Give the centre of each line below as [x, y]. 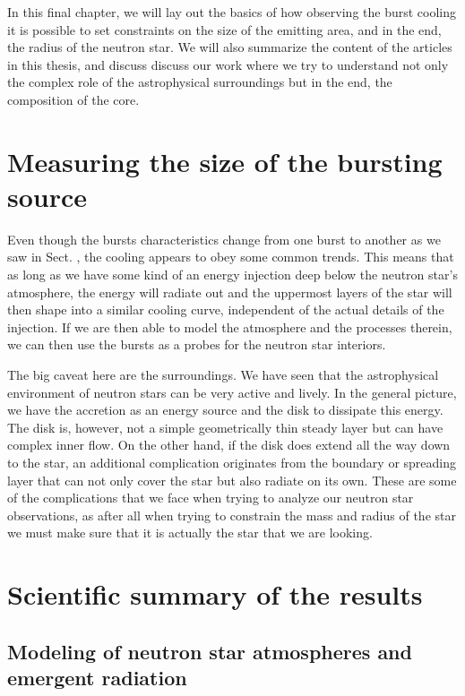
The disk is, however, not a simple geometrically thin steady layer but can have [225, 427]
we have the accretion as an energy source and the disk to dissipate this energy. [225, 410]
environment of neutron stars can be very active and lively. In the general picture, [232, 392]
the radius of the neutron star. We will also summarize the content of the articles [230, 47]
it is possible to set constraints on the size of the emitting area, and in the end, [224, 29]
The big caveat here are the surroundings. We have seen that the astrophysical [223, 375]
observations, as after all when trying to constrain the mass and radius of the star [232, 515]
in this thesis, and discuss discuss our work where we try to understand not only [228, 64]
